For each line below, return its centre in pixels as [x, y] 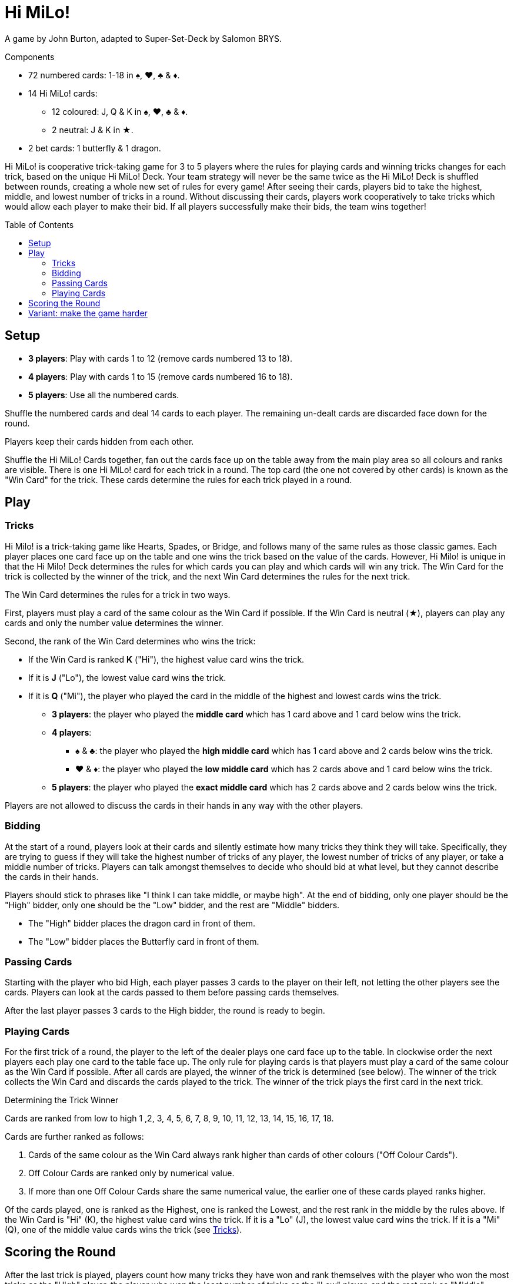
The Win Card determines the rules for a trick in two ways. [118, 594]
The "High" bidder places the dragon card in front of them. [142, 923]
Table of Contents [39, 224]
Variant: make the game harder [88, 313]
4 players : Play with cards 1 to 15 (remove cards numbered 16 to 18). [161, 376]
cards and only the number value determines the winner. [114, 623]
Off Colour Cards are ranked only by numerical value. [131, 1173]
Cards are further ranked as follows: [74, 1137]
